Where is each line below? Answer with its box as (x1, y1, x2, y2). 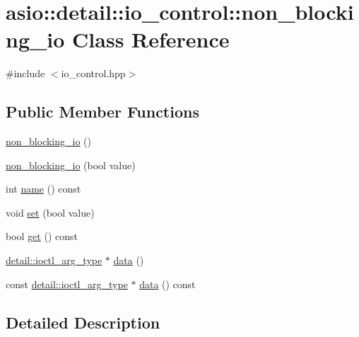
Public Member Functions (6, 101, 199, 122)
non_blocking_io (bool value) (6, 157, 136, 172)
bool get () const (6, 229, 78, 244)
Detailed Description (6, 311, 160, 333)
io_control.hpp (61, 66, 126, 81)
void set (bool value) (6, 205, 95, 219)
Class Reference (72, 25, 230, 54)
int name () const (6, 181, 81, 196)
